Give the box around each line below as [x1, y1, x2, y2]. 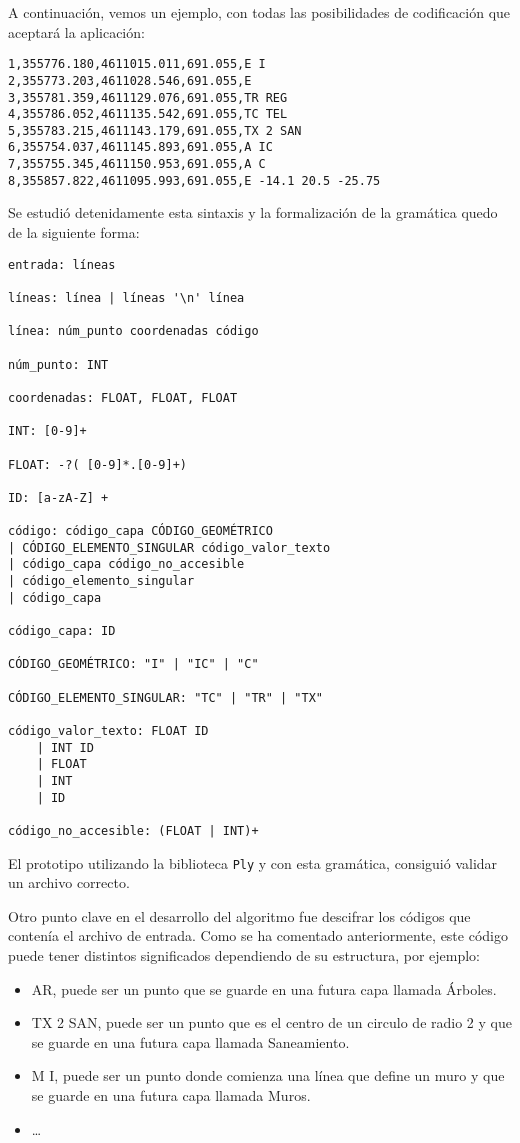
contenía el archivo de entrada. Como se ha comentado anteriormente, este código [8, 925, 508, 946]
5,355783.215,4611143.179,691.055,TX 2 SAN [8, 123, 302, 138]
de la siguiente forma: [8, 222, 140, 243]
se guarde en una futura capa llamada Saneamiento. [31, 1031, 350, 1052]
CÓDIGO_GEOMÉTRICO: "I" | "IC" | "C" [8, 657, 259, 672]
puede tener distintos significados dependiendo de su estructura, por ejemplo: [8, 945, 480, 966]
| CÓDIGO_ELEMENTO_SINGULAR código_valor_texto [8, 540, 331, 555]
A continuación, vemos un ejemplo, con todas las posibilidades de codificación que [8, 2, 511, 22]
